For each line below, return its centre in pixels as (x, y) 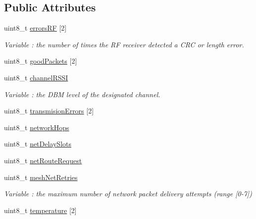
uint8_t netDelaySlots (38, 144)
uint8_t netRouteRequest (43, 160)
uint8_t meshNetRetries (41, 177)
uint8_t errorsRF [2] (35, 28)
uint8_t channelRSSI (36, 77)
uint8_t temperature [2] (40, 210)
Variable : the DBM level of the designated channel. (82, 94)
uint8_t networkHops (37, 127)
